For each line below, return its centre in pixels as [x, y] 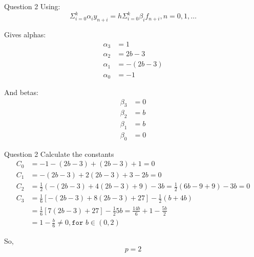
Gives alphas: [25, 34]
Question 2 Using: [32, 6]
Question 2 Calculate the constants [59, 154]
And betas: [21, 92]
